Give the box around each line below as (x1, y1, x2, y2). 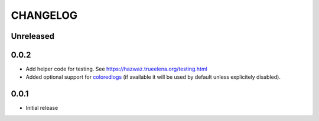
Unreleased (11, 31, 55, 41)
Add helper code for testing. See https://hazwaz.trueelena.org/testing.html (25, 65, 208, 73)
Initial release (25, 105, 58, 112)
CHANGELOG (11, 9, 78, 22)
